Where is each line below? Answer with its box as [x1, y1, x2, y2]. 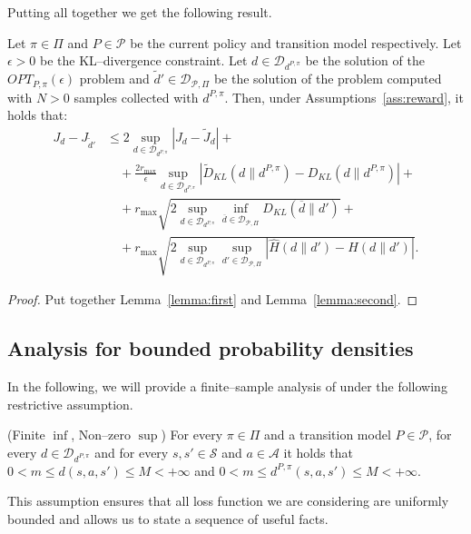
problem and [79, 69, 150, 88]
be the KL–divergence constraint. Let [40, 51, 248, 70]
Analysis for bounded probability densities [7, 334, 414, 362]
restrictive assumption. [7, 394, 133, 413]
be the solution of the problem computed [213, 69, 442, 88]
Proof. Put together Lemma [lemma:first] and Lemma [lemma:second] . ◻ [7, 290, 418, 309]
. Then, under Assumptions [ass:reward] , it [224, 87, 464, 106]
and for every [94, 442, 169, 461]
